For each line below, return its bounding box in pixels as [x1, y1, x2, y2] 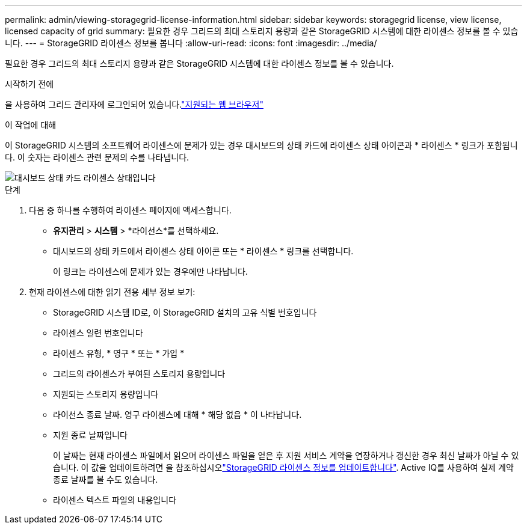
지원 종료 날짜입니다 [53, 430, 128, 440]
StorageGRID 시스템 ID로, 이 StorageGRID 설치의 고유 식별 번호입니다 [53, 307, 317, 317]
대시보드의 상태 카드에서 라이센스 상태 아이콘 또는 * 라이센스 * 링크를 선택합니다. [53, 246, 354, 256]
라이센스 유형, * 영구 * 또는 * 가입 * [53, 348, 185, 358]
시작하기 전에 [5, 79, 54, 89]
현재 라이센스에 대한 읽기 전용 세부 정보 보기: [29, 287, 196, 297]
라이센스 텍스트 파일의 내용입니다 [53, 495, 177, 505]
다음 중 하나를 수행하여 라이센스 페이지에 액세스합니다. [29, 205, 232, 215]
